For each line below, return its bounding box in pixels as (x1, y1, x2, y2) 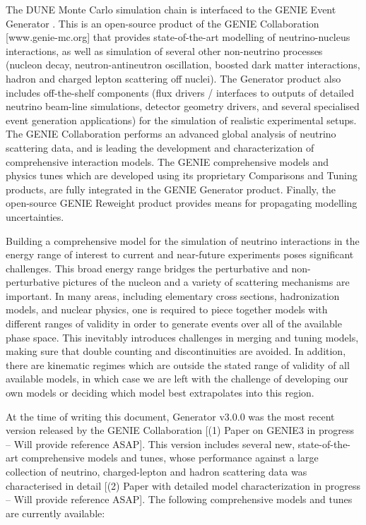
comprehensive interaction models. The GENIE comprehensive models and (6, 154, 329, 169)
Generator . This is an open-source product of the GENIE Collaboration (6, 16, 319, 30)
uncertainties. (6, 209, 64, 224)
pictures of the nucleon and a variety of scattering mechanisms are (62, 274, 350, 289)
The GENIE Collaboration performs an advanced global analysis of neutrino (6, 126, 336, 141)
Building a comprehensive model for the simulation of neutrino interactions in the (6, 233, 360, 248)
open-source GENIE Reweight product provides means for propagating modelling (6, 195, 358, 210)
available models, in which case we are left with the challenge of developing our (6, 371, 348, 386)
